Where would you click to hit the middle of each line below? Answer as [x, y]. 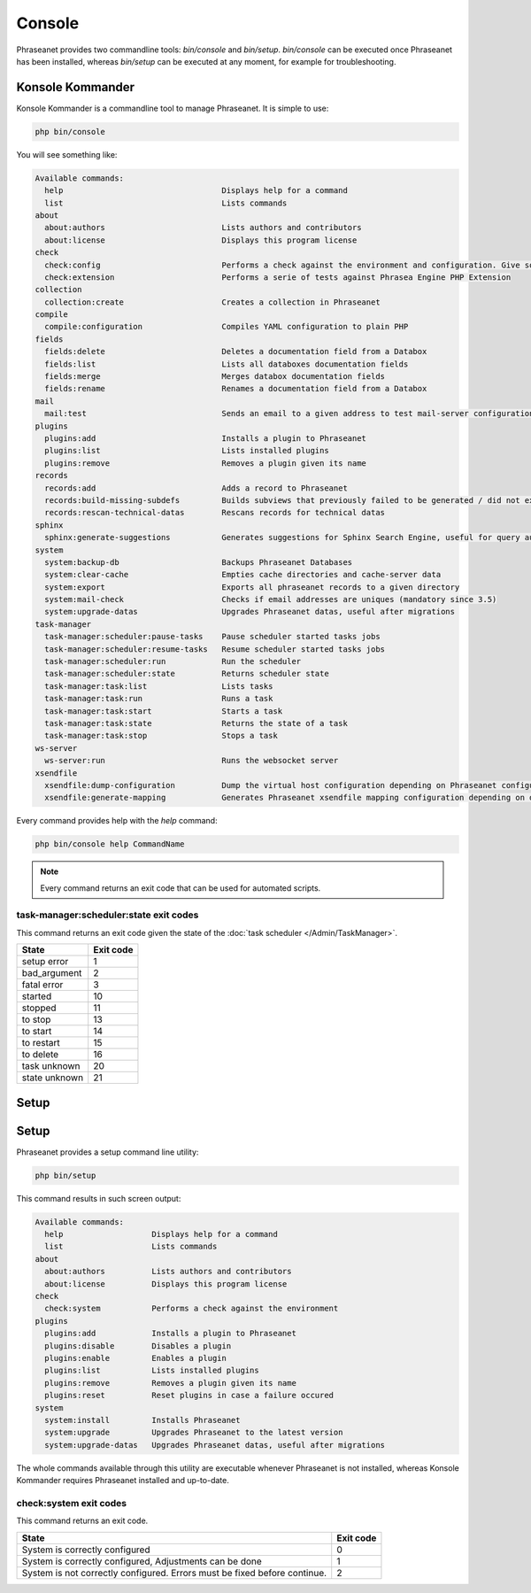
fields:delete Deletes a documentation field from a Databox [236, 352]
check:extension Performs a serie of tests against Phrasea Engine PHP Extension [278, 277]
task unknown [51, 1066]
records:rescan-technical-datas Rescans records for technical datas [215, 513]
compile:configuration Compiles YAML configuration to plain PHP [227, 327]
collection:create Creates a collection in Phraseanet [212, 302]
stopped [39, 1008]
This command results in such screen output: [99, 1198]
